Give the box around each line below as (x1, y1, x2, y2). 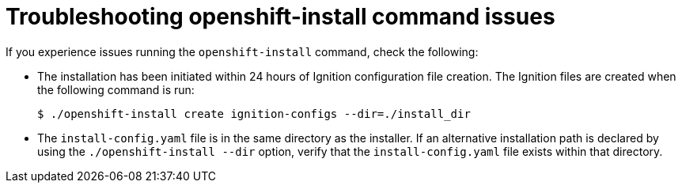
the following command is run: (37, 82, 195, 96)
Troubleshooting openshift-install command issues (6, 3, 555, 30)
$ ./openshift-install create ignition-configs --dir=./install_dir (37, 107, 471, 120)
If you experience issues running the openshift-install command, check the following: (6, 44, 479, 59)
